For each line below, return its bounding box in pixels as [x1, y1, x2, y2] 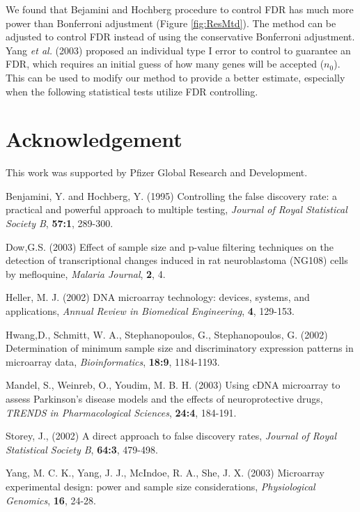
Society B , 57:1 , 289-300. [6, 216, 114, 231]
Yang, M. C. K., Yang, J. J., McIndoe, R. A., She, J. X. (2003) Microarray [6, 465, 324, 480]
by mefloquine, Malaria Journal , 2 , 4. [6, 266, 166, 281]
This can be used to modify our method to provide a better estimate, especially [6, 70, 345, 84]
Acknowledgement [6, 125, 182, 153]
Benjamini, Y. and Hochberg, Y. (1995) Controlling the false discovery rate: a [6, 188, 338, 203]
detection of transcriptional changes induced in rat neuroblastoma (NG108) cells [6, 253, 348, 267]
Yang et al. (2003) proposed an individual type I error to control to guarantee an [6, 42, 351, 57]
